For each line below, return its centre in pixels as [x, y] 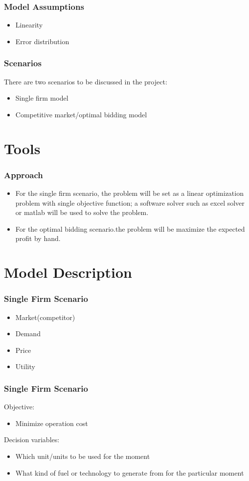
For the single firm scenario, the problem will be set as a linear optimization [129, 193]
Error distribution [42, 41]
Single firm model [42, 98]
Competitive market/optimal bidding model [81, 114]
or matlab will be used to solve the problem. [82, 212]
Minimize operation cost [52, 423]
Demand [28, 334]
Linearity [29, 25]
